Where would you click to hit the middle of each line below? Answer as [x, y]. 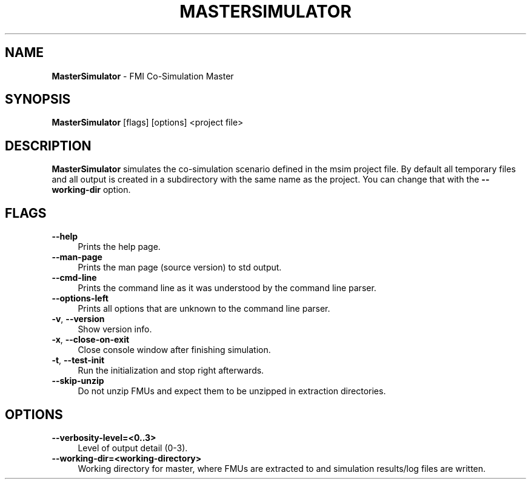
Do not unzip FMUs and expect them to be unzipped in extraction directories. [232, 391]
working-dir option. [91, 190]
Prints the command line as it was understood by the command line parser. [227, 288]
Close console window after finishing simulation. [174, 350]
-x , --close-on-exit [91, 340]
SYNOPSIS [38, 99]
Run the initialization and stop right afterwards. [171, 371]
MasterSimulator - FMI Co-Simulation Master [143, 76]
